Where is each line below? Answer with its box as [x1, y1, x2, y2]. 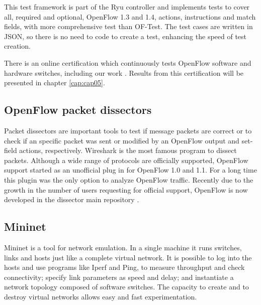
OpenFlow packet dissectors [4, 102, 152, 117]
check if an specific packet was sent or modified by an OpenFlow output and [4, 135, 239, 145]
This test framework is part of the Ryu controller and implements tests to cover [4, 2, 250, 12]
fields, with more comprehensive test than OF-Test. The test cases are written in [4, 21, 253, 32]
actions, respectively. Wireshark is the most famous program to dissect [19, 145, 237, 156]
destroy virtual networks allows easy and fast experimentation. [4, 291, 197, 301]
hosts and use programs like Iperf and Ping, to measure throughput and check [4, 262, 245, 272]
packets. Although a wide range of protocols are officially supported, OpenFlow [4, 155, 248, 165]
